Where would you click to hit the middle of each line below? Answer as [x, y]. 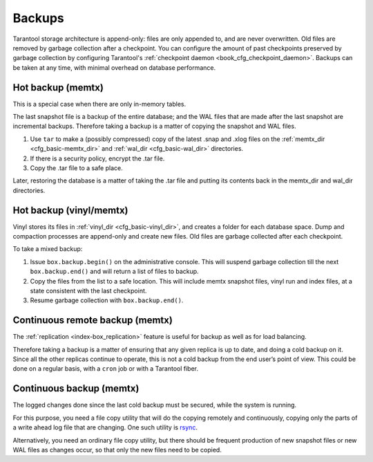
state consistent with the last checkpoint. [88, 291]
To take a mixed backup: [48, 249]
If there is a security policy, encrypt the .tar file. [97, 158]
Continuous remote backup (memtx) [93, 321]
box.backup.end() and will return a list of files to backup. [115, 271]
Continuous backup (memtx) [76, 388]
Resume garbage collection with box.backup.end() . [107, 300]
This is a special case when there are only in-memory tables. [99, 104]
